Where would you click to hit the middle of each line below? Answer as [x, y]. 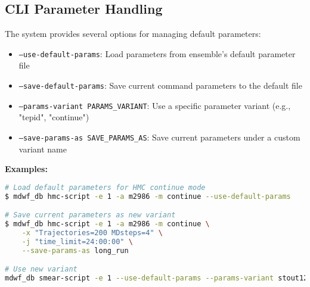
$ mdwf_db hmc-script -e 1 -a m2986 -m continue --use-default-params [148, 196]
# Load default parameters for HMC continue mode [105, 187]
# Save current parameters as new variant [90, 215]
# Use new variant [41, 269]
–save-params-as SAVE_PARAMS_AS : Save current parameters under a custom [159, 137]
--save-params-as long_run [75, 250]
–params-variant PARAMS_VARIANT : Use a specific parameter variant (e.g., [155, 105]
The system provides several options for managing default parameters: [133, 34]
